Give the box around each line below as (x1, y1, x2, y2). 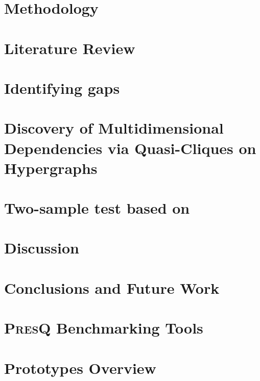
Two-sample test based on (4, 197, 190, 218)
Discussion (4, 237, 79, 258)
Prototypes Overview (4, 357, 156, 378)
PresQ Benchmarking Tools (4, 317, 203, 338)
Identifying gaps (4, 77, 120, 98)
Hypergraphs (4, 157, 98, 178)
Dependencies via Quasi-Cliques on (4, 137, 256, 158)
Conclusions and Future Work (4, 277, 220, 298)
